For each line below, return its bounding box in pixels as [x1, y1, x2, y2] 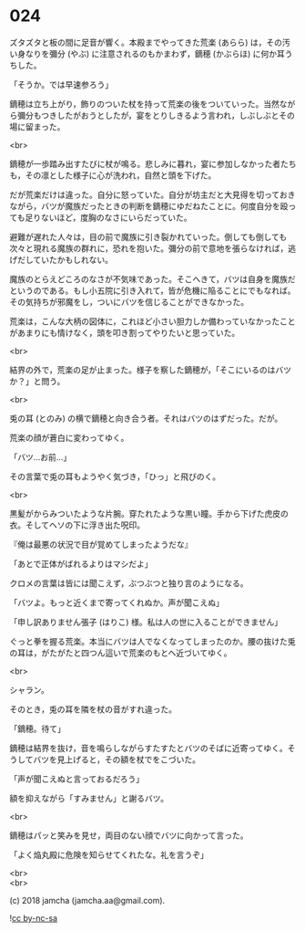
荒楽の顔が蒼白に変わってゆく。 [9, 432, 129, 443]
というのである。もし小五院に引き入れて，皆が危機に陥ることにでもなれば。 [9, 285, 296, 296]
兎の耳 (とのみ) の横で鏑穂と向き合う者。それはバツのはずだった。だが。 [9, 413, 283, 424]
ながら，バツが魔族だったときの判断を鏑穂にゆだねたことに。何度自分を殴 [9, 200, 289, 211]
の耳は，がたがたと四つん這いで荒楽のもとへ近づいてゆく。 [9, 647, 232, 658]
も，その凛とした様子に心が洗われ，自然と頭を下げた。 [9, 170, 217, 181]
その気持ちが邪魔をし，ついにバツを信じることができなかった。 [9, 296, 249, 307]
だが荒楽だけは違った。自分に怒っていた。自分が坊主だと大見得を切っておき [9, 189, 296, 200]
